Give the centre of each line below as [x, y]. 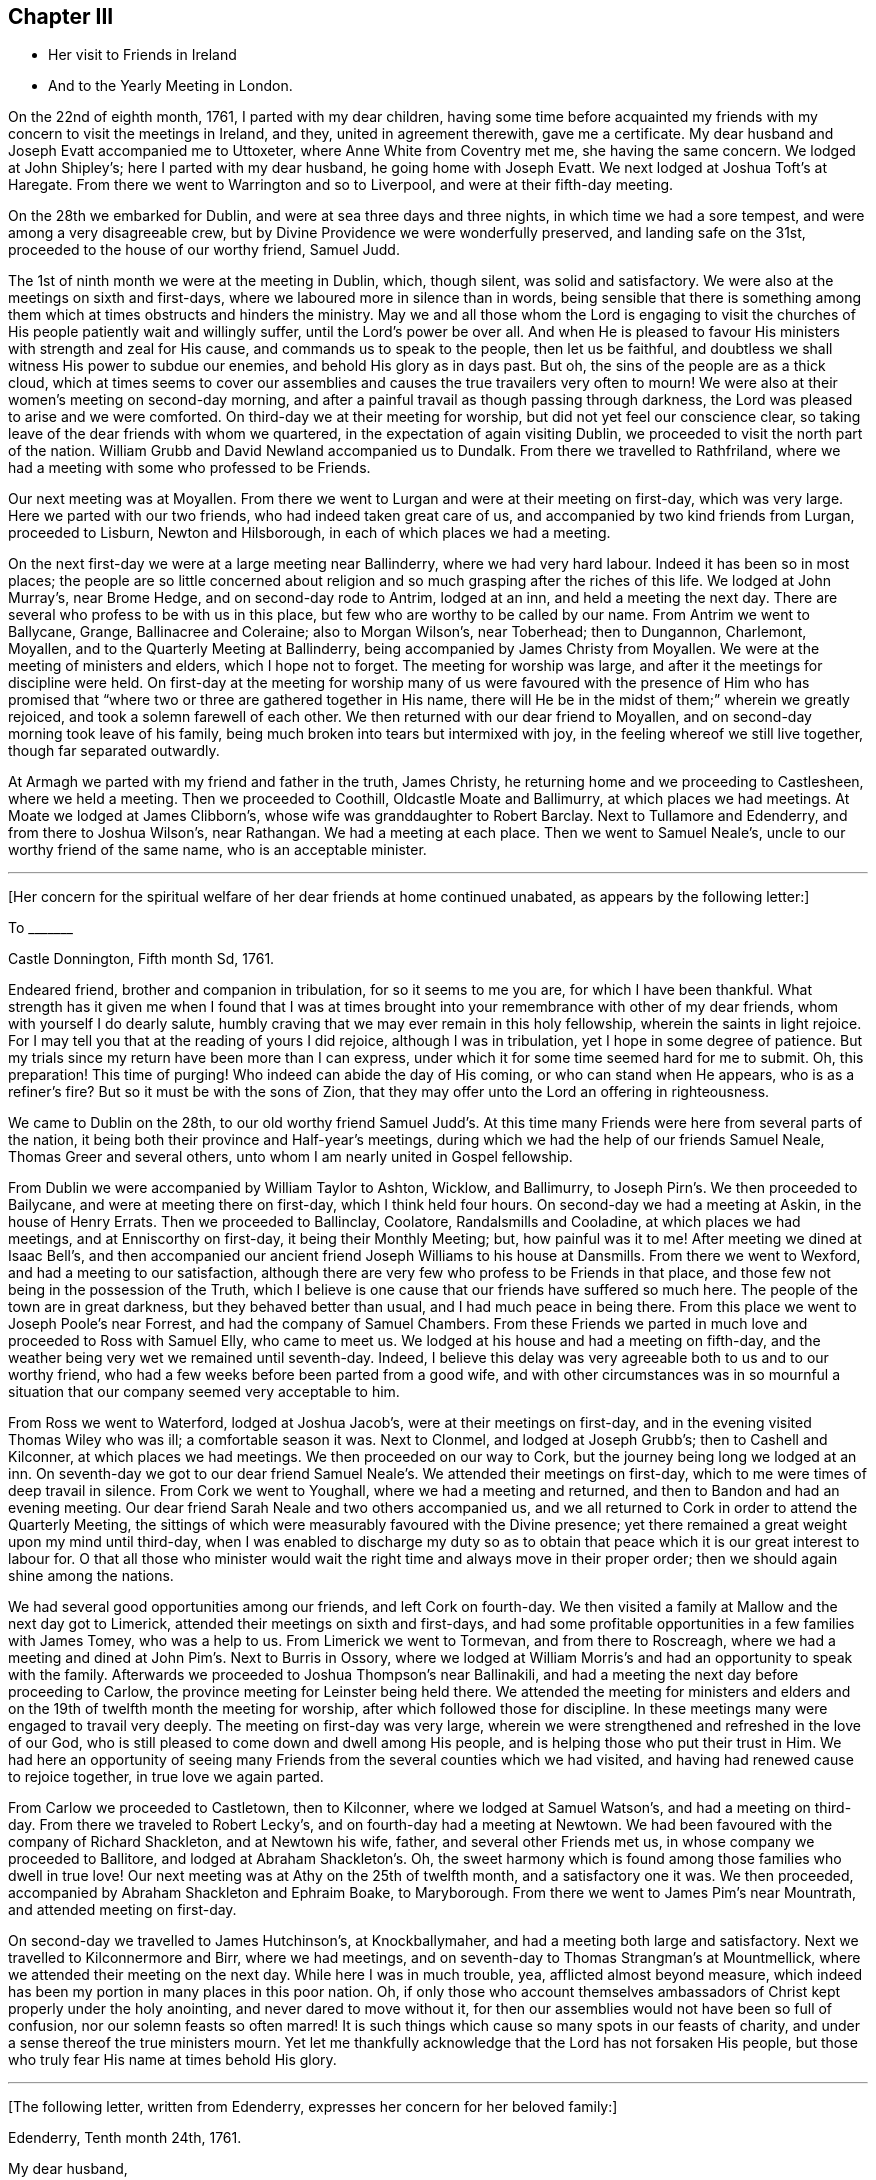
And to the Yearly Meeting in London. [170, 86]
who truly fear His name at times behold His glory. [172, 2060]
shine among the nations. [91, 1576]
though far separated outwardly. [114, 751]
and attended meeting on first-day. [122, 1910]
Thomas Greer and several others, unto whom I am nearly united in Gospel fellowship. [290, 1157]
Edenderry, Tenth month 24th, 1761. [125, 2138]
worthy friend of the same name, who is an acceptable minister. [217, 850]
